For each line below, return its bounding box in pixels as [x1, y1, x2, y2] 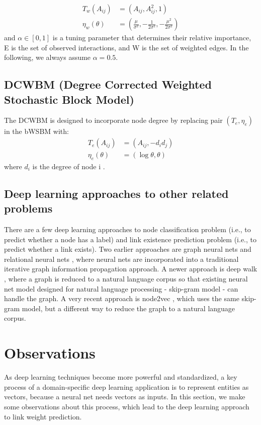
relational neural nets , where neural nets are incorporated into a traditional [4, 253, 239, 264]
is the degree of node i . [32, 161, 105, 171]
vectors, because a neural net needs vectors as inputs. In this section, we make [4, 391, 245, 402]
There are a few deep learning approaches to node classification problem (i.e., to [4, 224, 251, 235]
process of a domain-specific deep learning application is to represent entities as [4, 381, 249, 392]
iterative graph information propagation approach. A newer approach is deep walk [4, 263, 257, 274]
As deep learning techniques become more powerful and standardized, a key [4, 372, 237, 382]
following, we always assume [4, 52, 91, 62]
